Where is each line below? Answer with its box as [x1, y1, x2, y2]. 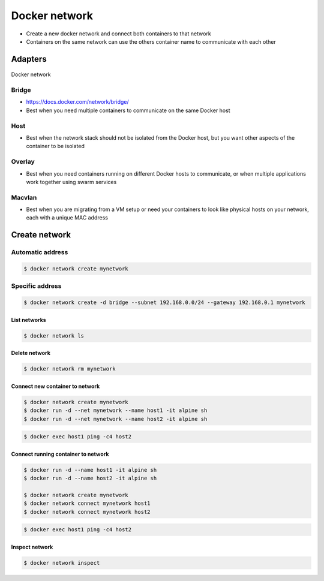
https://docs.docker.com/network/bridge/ [26, 98, 129, 106]
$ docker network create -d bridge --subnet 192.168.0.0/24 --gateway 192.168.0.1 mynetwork [23, 299, 305, 306]
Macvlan [11, 193, 37, 201]
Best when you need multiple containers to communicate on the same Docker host [26, 107, 230, 114]
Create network [11, 230, 71, 240]
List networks [11, 316, 46, 323]
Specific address [11, 282, 62, 290]
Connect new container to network [11, 383, 100, 390]
